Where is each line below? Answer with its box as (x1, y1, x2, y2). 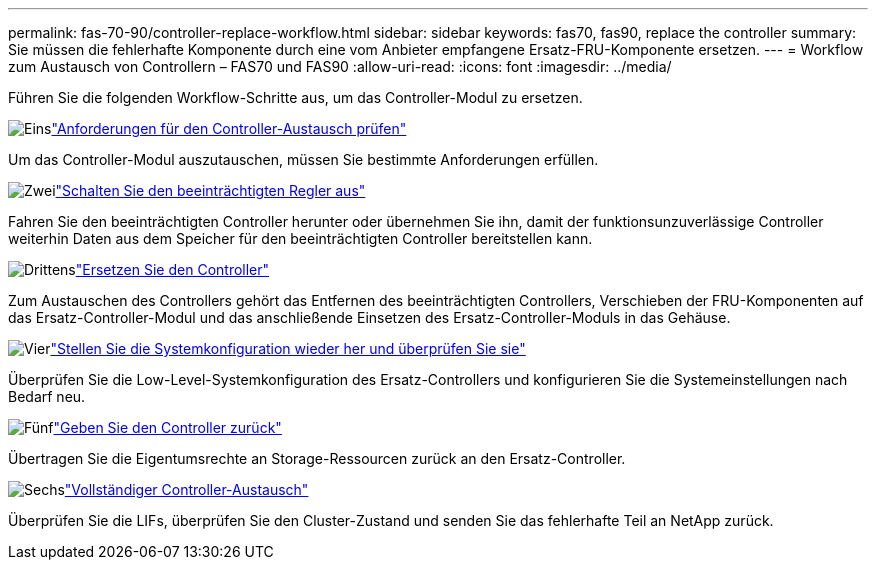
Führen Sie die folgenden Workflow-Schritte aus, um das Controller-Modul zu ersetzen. (8, 89, 583, 106)
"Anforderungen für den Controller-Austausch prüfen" (51, 120, 407, 137)
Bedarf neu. (8, 388, 86, 405)
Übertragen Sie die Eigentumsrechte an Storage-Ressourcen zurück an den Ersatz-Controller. (8, 450, 626, 467)
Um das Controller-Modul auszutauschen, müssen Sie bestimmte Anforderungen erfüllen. (8, 151, 599, 168)
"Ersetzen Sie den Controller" (75, 261, 270, 278)
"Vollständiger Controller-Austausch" (64, 481, 309, 498)
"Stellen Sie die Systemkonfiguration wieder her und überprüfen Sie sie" (50, 340, 526, 357)
